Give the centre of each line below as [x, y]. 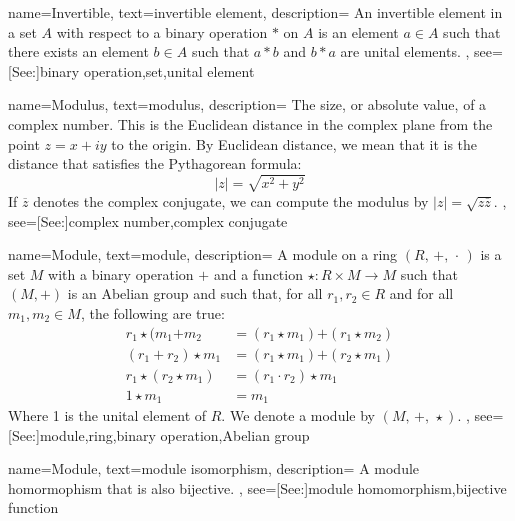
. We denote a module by [298, 415]
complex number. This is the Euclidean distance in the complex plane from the [250, 123]
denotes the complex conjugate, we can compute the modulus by [231, 200]
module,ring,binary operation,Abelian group [174, 434]
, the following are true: [152, 312]
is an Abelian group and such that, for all [195, 293]
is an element [358, 31]
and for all [421, 293]
